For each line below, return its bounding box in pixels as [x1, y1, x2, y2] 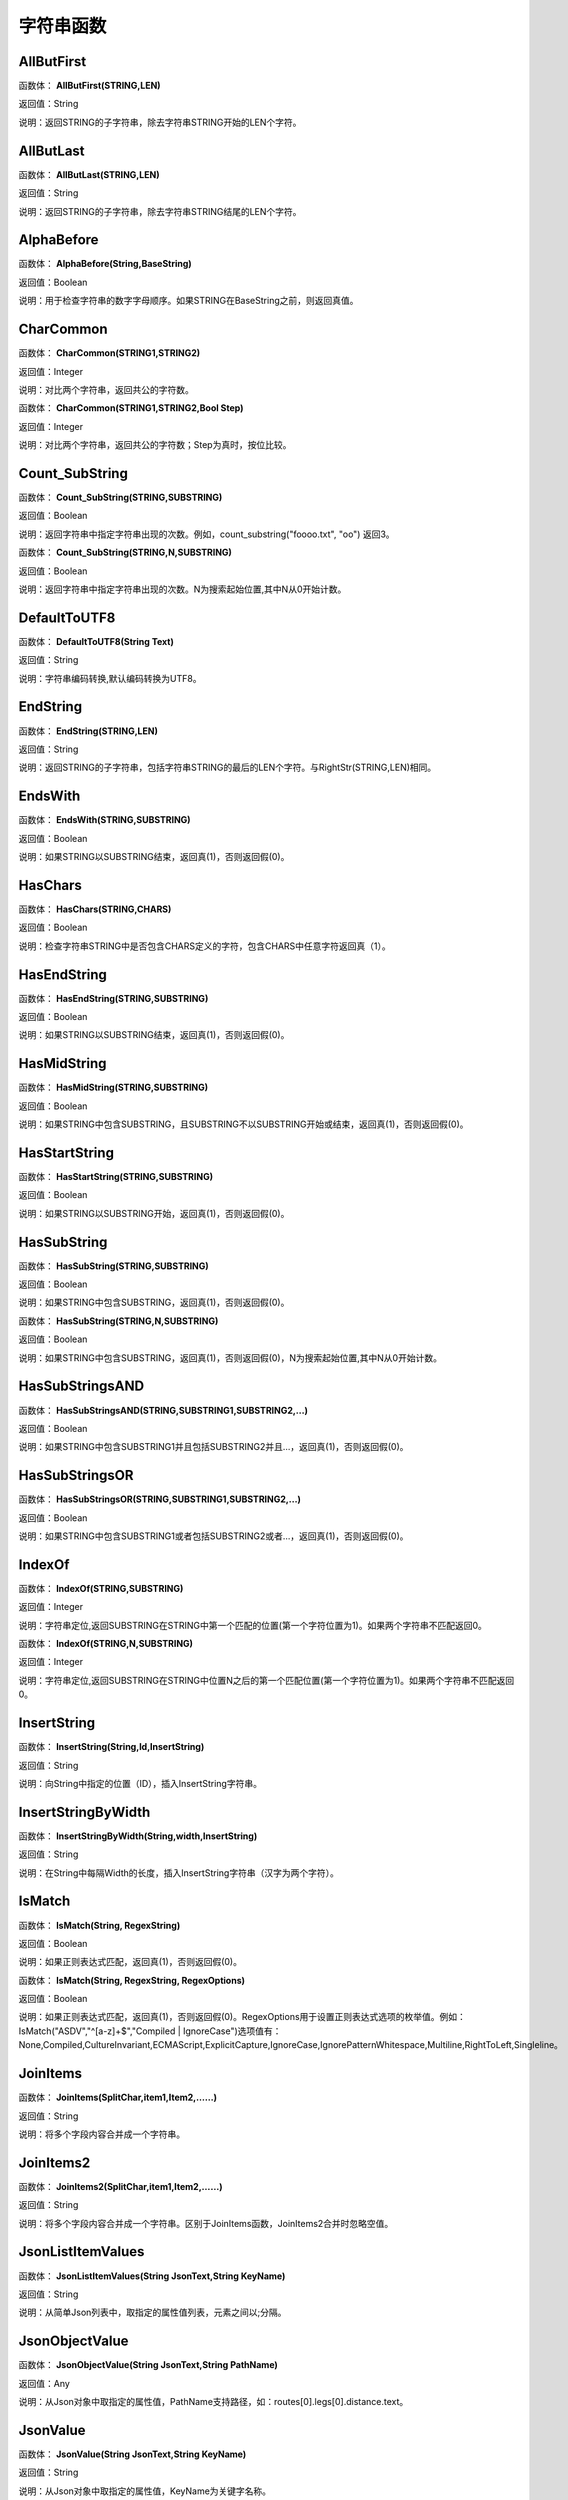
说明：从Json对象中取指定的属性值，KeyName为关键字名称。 [18, 2485, 272, 2497]
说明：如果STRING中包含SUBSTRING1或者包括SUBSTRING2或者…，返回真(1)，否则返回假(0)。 [18, 1530, 409, 1542]
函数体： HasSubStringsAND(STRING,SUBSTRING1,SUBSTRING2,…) [18, 1404, 309, 1416]
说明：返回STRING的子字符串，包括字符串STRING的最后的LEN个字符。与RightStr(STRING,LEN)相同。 [18, 761, 437, 774]
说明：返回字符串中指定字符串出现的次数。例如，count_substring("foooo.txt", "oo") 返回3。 [18, 528, 395, 540]
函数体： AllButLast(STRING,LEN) [18, 168, 160, 180]
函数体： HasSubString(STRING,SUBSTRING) [18, 1260, 209, 1272]
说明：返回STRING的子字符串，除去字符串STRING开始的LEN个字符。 [18, 116, 302, 128]
